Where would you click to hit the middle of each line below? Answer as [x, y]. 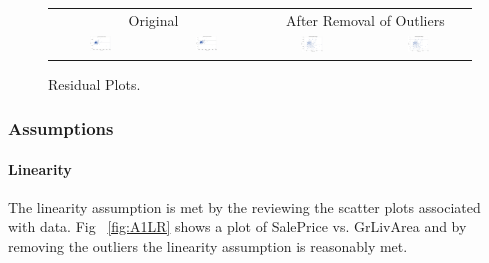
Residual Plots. [94, 83]
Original [153, 19]
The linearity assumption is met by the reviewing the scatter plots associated [244, 206]
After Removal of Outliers [365, 19]
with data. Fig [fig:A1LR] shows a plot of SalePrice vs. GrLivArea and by [237, 226]
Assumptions [61, 128]
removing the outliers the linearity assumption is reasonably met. [208, 246]
